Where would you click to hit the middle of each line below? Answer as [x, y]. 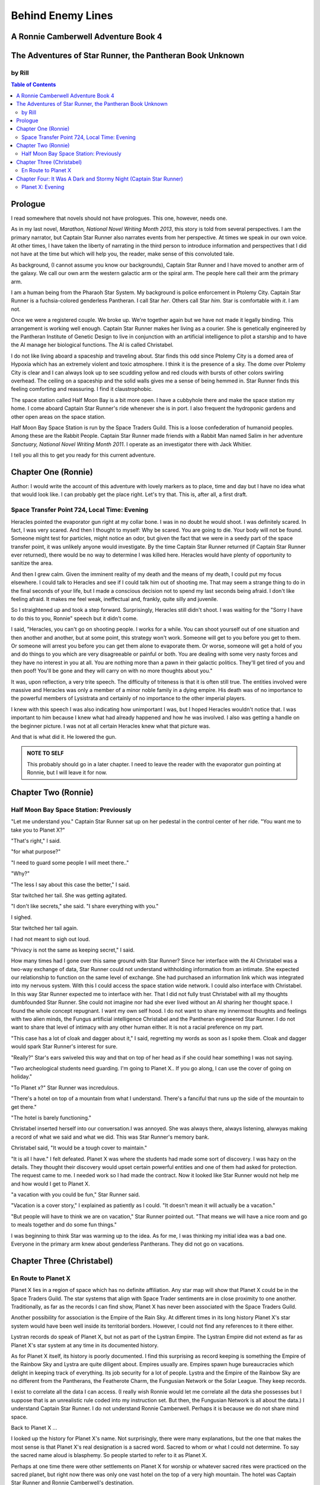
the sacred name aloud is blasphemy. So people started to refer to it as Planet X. [109, 1455]
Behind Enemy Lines [62, 15]
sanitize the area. [32, 563]
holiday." [22, 1077]
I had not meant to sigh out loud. [50, 939]
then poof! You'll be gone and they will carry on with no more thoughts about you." [112, 671]
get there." [24, 1107]
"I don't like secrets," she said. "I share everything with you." [85, 906]
